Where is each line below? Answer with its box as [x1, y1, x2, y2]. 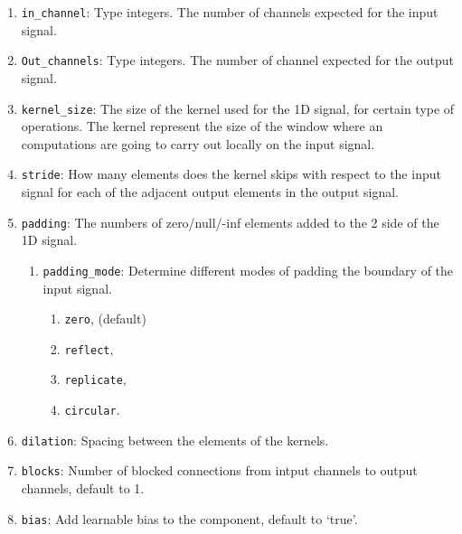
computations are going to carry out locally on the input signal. [21, 134, 375, 153]
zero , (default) [64, 309, 146, 328]
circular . [64, 400, 120, 419]
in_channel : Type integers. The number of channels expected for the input [21, 3, 438, 21]
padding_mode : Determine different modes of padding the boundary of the [42, 260, 454, 279]
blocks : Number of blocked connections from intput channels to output [21, 461, 418, 480]
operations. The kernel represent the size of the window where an [21, 117, 383, 136]
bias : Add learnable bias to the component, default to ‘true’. [21, 509, 358, 528]
